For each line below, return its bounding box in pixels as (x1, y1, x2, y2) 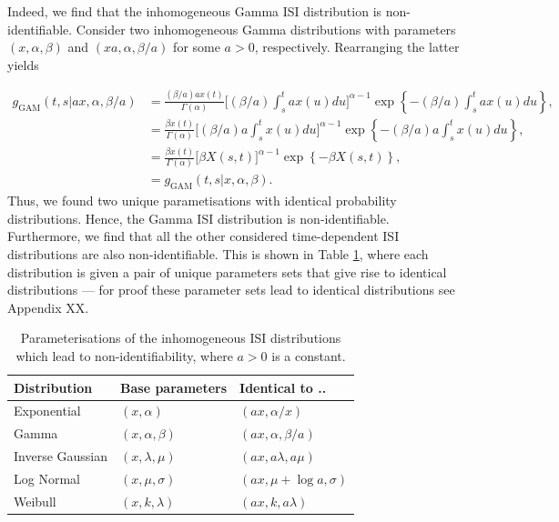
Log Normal (14, 469, 80, 488)
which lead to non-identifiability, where (15, 346, 233, 366)
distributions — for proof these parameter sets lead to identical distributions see (7, 280, 455, 299)
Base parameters (120, 377, 228, 397)
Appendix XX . (7, 297, 89, 316)
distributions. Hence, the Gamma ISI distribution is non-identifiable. (7, 208, 390, 227)
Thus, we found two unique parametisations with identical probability (7, 191, 397, 210)
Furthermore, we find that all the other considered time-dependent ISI (7, 226, 400, 246)
